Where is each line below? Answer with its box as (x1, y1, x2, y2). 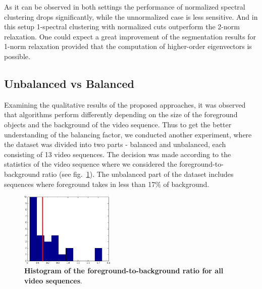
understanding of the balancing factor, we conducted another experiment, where (4, 129, 252, 139)
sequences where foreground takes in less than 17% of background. (4, 178, 209, 189)
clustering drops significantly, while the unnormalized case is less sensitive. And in (4, 11, 258, 22)
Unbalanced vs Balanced (4, 75, 134, 91)
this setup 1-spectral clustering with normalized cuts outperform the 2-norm (4, 21, 240, 32)
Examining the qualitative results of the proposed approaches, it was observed (4, 99, 246, 110)
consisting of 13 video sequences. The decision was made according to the (4, 149, 231, 159)
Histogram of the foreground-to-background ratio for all (24, 265, 224, 276)
